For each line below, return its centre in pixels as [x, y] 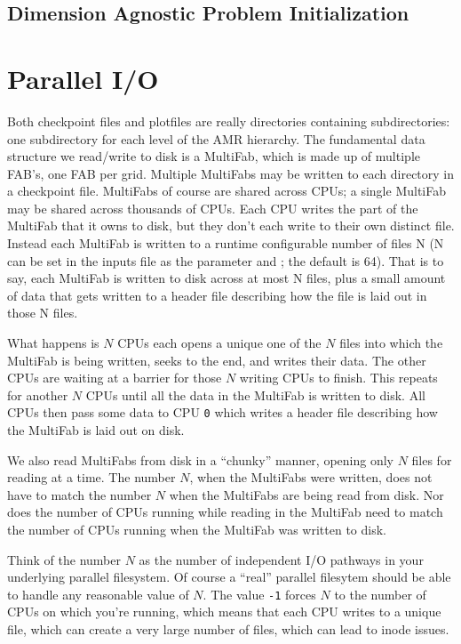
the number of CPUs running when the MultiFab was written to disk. [197, 530]
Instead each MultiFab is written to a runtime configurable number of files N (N [226, 243]
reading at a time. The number [91, 477]
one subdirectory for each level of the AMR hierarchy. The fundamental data [216, 138]
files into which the [391, 343]
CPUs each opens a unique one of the [219, 343]
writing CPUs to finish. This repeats [338, 378]
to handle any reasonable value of [98, 594]
